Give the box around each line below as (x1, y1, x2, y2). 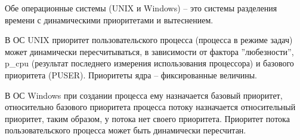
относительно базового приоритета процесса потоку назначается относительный (5, 101, 296, 113)
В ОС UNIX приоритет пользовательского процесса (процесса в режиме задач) (5, 34, 293, 46)
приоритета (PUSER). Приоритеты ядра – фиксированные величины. (5, 68, 257, 81)
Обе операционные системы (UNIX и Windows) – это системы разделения (5, 2, 277, 14)
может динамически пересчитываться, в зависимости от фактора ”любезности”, (5, 45, 294, 57)
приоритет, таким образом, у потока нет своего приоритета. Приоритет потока (5, 112, 290, 124)
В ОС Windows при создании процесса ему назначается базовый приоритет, (5, 89, 283, 101)
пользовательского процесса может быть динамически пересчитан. (5, 124, 246, 136)
